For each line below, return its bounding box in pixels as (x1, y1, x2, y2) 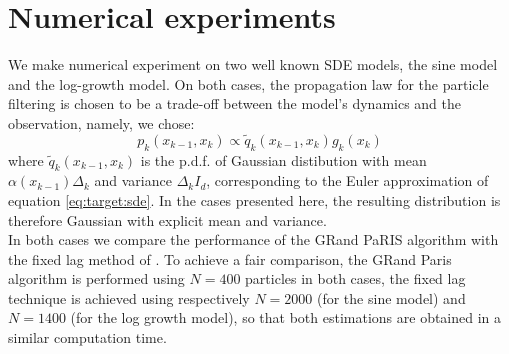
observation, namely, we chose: (8, 112, 195, 133)
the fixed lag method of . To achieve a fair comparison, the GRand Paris (8, 248, 452, 269)
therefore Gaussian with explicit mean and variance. (8, 209, 327, 230)
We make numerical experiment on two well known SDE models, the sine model (8, 54, 498, 75)
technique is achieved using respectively (8, 287, 250, 308)
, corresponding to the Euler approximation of (206, 170, 489, 191)
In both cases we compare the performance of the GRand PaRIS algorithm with (8, 229, 499, 250)
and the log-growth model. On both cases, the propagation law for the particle (8, 73, 489, 94)
